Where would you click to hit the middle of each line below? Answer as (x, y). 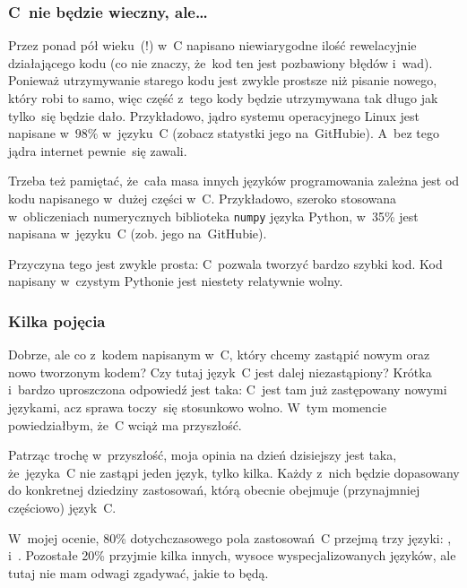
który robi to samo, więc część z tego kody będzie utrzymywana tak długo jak (223, 98)
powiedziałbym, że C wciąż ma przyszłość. (125, 424)
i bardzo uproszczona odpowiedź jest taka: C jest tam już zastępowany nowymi (228, 389)
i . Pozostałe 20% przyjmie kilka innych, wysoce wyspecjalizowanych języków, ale (232, 555)
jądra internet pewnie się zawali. (98, 150)
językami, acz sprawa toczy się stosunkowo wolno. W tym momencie (198, 407)
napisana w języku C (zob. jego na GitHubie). (138, 233)
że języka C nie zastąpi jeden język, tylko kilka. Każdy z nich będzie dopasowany (234, 472)
